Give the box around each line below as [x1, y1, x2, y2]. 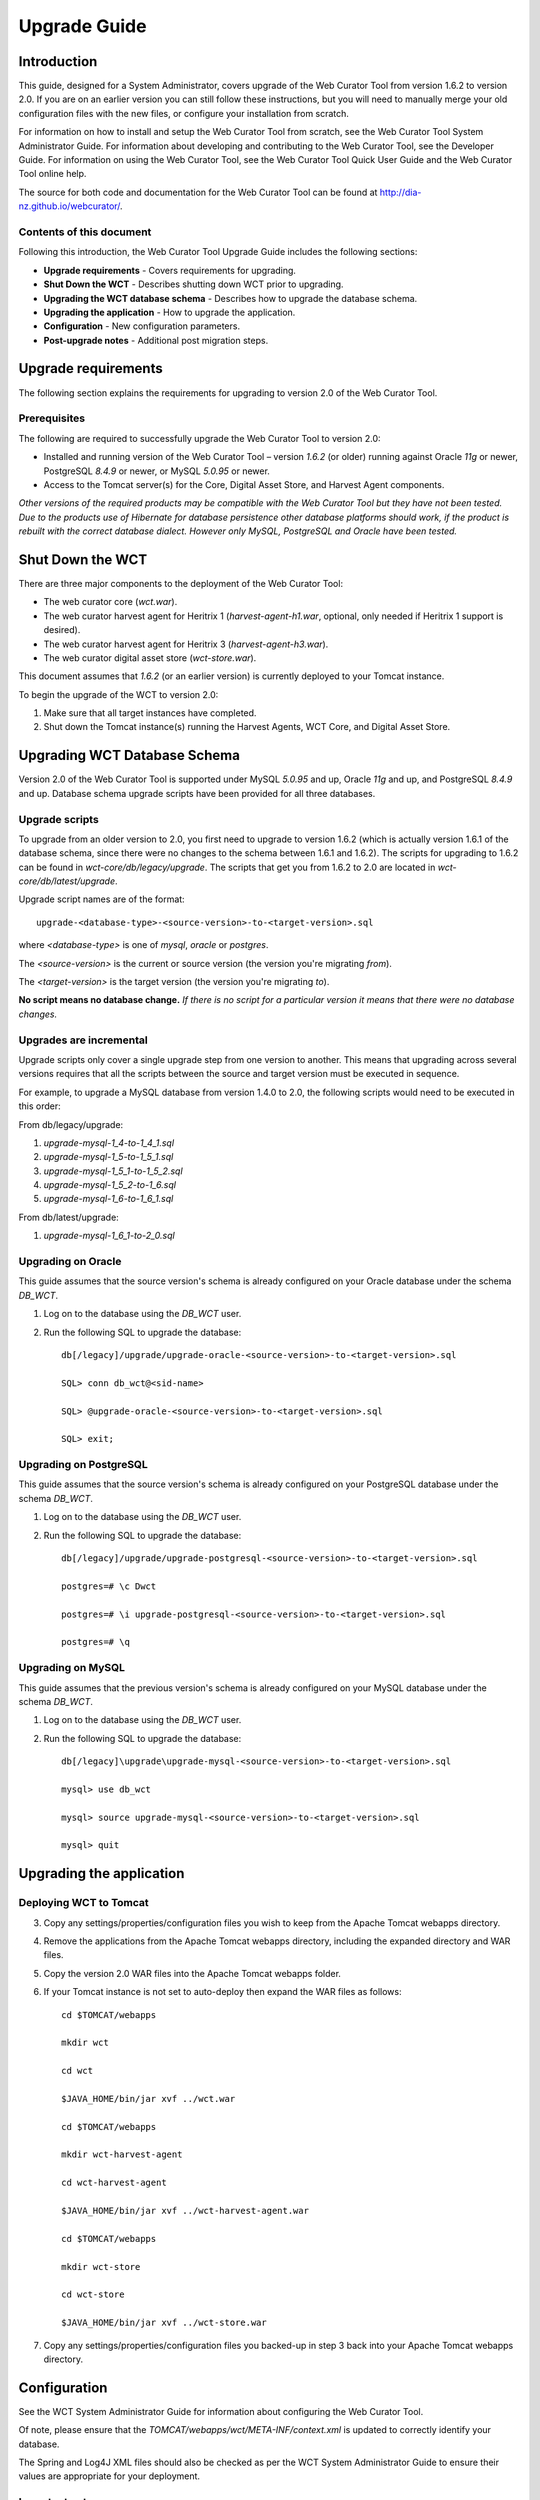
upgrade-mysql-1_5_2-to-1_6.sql [43, 1179, 177, 1191]
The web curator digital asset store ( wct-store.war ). [43, 651, 257, 664]
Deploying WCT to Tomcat [18, 1896, 149, 1910]
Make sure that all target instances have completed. [43, 707, 257, 719]
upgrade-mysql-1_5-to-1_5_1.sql [43, 1151, 174, 1163]
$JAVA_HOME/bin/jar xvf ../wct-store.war [61, 2317, 267, 2329]
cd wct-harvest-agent [61, 2177, 167, 2189]
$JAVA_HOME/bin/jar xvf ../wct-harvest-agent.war [61, 2205, 310, 2216]
